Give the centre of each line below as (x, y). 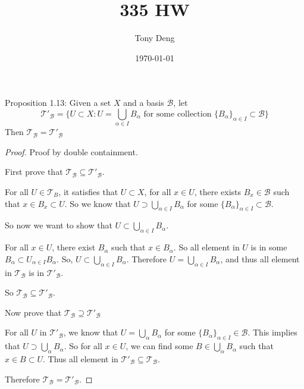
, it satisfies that (88, 192)
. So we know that (98, 203)
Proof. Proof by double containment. (71, 151)
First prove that (34, 172)
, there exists (218, 192)
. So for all (83, 346)
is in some (269, 247)
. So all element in (206, 247)
